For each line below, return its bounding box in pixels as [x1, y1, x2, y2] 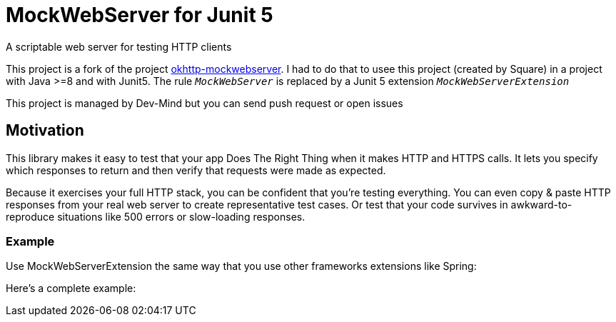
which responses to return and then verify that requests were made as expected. [6, 163, 386, 176]
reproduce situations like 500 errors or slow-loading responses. [6, 210, 306, 223]
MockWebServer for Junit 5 [6, 3, 273, 27]
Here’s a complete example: [6, 282, 136, 295]
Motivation [6, 121, 84, 140]
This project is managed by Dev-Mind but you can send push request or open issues [6, 96, 403, 109]
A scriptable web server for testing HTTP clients [6, 40, 232, 53]
